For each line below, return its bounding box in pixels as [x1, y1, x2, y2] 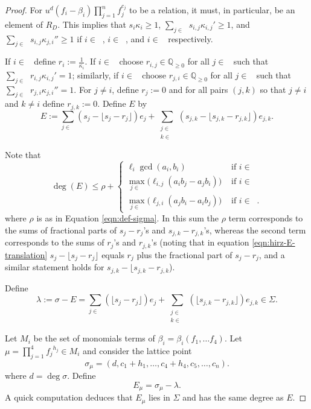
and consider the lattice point [82, 344, 192, 357]
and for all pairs [168, 83, 228, 95]
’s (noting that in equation [151, 236, 249, 249]
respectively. [168, 32, 213, 45]
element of [5, 17, 43, 30]
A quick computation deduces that [5, 391, 133, 404]
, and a [258, 248, 285, 261]
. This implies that [57, 17, 126, 30]
